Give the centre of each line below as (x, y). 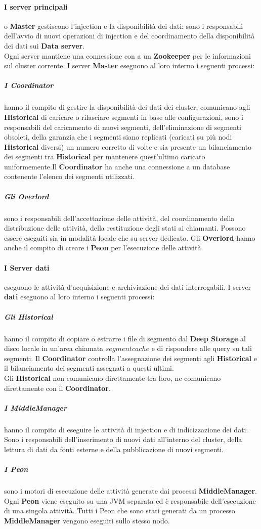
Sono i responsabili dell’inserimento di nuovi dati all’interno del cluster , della (123, 439)
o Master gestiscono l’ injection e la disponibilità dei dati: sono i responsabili (124, 26)
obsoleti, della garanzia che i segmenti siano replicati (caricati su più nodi (118, 137)
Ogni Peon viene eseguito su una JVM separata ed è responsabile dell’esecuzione (130, 500)
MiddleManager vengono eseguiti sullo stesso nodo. (87, 520)
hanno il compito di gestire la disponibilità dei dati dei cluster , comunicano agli (127, 107)
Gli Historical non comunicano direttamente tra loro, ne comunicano (113, 378)
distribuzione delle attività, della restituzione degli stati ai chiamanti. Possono (125, 228)
